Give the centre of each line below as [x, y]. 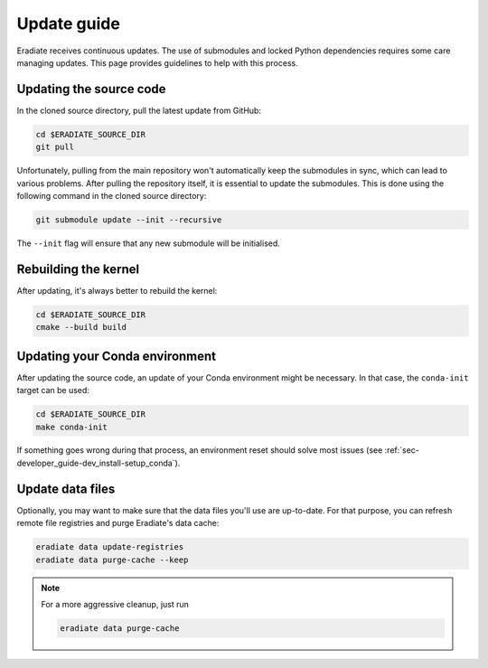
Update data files [66, 489]
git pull [55, 147]
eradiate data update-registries [110, 547]
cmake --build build [81, 327]
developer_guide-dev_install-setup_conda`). [99, 463]
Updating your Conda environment [117, 356]
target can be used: [53, 390]
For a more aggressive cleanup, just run [115, 604]
